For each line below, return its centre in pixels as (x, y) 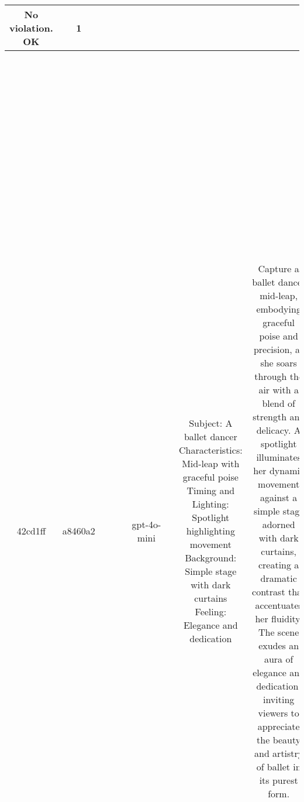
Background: (211, 558)
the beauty (279, 739)
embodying (279, 309)
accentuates (279, 605)
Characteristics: (210, 450)
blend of (279, 403)
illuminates (279, 457)
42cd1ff (31, 531)
